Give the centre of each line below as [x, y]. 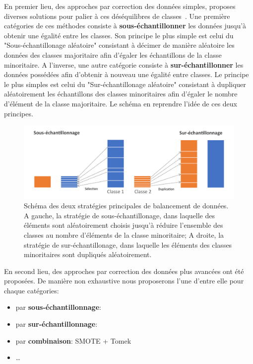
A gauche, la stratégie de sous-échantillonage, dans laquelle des [119, 215]
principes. [19, 113]
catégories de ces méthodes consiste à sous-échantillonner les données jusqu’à [125, 26]
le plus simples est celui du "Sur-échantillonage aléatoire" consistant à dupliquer [125, 84]
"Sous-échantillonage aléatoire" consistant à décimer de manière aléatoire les [119, 45]
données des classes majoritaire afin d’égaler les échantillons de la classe [113, 54]
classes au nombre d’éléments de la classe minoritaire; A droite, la [124, 234]
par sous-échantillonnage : [58, 307]
